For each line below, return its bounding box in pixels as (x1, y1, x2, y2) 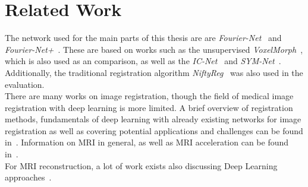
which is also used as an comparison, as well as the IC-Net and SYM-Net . (5, 55, 281, 67)
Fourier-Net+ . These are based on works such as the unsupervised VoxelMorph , (5, 43, 303, 55)
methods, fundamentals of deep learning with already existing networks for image (5, 113, 301, 125)
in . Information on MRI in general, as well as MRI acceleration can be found (5, 136, 289, 148)
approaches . (5, 171, 52, 183)
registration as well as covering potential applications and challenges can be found (5, 124, 303, 137)
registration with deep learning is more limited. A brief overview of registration (5, 101, 293, 113)
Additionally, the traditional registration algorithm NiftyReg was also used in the (5, 66, 303, 78)
